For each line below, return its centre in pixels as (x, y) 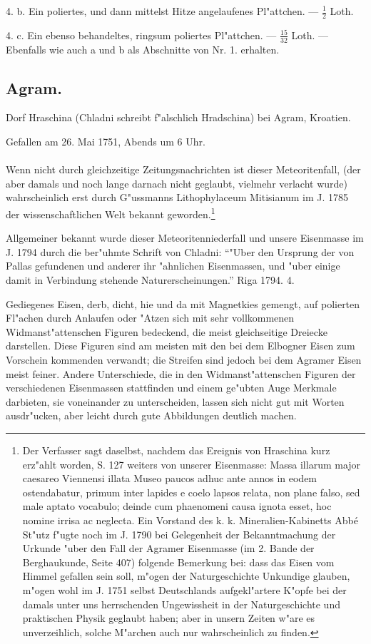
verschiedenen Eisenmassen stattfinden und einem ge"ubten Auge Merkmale (171, 388)
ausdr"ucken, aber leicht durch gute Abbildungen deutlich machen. (151, 415)
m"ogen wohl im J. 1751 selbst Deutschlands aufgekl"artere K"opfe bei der (184, 589)
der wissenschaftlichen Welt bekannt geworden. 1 (111, 213)
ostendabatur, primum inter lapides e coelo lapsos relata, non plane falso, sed (191, 492)
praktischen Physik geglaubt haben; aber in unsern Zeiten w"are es (168, 618)
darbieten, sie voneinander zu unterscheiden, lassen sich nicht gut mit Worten (175, 401)
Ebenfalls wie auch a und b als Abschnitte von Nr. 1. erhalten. (143, 49)
